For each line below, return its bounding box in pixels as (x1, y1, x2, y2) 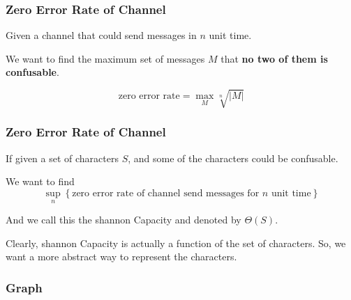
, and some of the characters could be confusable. (128, 150, 338, 165)
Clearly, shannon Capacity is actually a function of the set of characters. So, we (6, 235, 346, 250)
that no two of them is (221, 51, 328, 65)
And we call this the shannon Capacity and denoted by (6, 212, 241, 227)
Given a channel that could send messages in (6, 28, 197, 42)
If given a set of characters (6, 150, 119, 165)
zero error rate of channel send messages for (72, 188, 260, 198)
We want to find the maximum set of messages (6, 51, 205, 65)
